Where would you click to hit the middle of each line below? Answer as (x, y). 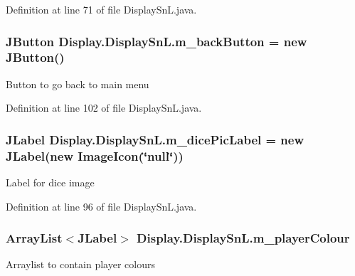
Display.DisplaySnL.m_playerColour (243, 238)
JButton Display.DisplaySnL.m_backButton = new (157, 41)
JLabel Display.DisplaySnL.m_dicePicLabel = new (155, 139)
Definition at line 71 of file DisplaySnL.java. (101, 9)
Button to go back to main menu (78, 84)
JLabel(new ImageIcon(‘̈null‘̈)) (95, 155)
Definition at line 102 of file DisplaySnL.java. (104, 108)
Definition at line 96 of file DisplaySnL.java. (101, 206)
